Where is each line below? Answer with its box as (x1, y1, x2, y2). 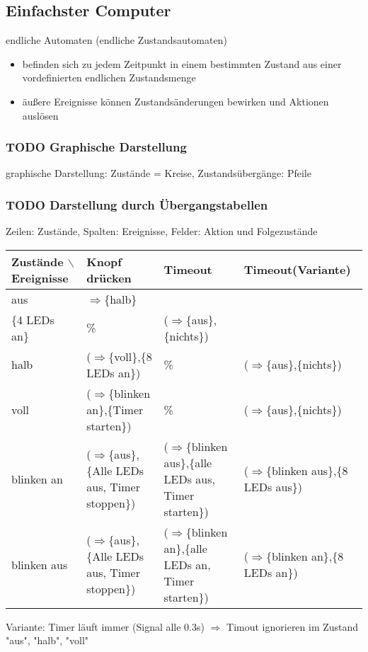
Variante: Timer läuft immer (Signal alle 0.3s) (6, 619, 205, 634)
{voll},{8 (108, 348, 152, 365)
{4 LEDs (11, 311, 54, 328)
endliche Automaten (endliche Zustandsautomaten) (6, 33, 227, 47)
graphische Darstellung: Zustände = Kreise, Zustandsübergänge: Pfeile (6, 166, 311, 181)
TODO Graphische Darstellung (6, 138, 187, 156)
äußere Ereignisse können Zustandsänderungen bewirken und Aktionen (22, 93, 329, 108)
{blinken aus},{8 (265, 462, 348, 479)
